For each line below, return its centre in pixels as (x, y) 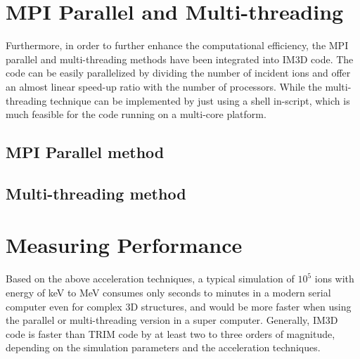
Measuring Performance (124, 245)
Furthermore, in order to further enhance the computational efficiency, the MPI (177, 45)
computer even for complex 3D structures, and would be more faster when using (179, 306)
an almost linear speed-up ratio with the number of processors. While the (164, 86)
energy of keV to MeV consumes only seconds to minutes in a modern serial (168, 292)
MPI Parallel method (85, 152)
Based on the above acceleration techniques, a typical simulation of (150, 279)
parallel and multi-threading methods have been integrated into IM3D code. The (180, 59)
